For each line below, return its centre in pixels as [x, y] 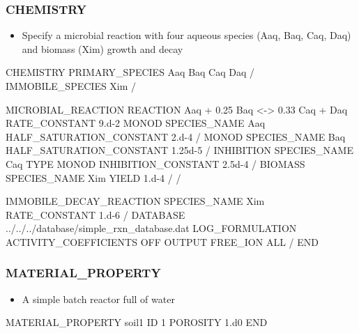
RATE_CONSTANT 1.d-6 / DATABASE [96, 214]
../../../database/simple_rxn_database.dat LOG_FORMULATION [151, 228]
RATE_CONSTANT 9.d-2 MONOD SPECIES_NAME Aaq [136, 123]
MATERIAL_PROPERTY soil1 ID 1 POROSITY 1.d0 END [137, 322]
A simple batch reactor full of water [98, 299]
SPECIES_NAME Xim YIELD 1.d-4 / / [93, 177]
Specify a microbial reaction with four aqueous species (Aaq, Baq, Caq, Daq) [186, 35]
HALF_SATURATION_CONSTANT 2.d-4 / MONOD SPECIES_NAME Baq [176, 136]
